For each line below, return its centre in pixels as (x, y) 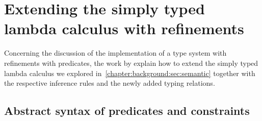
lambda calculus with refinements (124, 28)
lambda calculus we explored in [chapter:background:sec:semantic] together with (130, 73)
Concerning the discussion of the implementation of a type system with (115, 53)
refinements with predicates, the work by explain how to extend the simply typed (131, 63)
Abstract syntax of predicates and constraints (127, 111)
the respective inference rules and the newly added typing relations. (110, 83)
